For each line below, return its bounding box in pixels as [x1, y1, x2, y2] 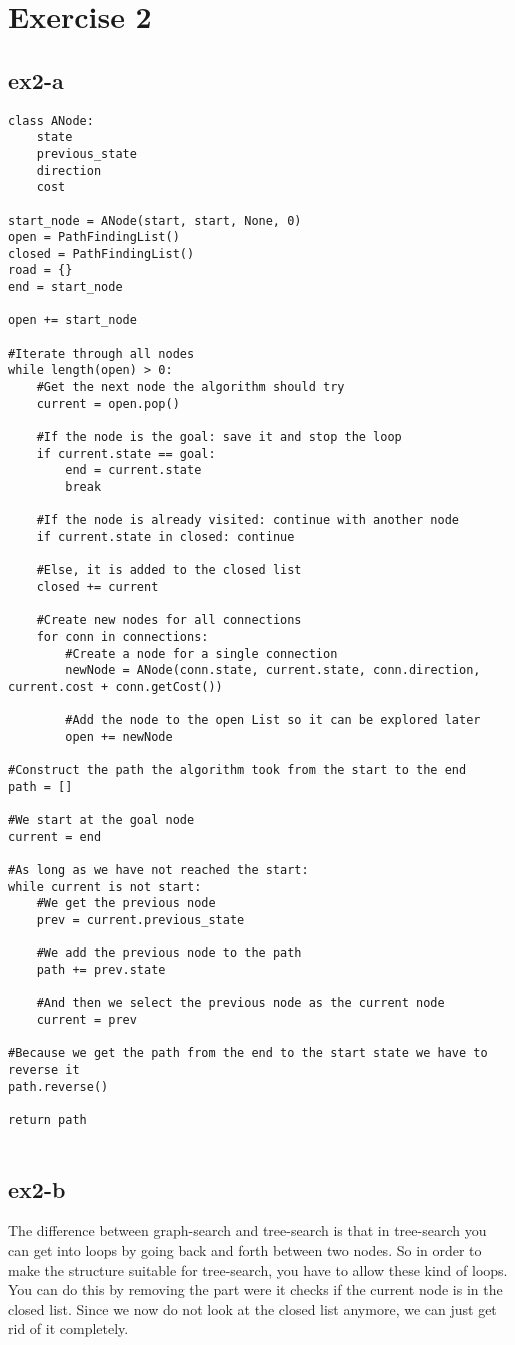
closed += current [36, 579, 159, 594]
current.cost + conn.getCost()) [8, 679, 223, 694]
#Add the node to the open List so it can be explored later [65, 713, 481, 728]
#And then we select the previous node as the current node [36, 996, 445, 1011]
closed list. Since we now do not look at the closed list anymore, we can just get [8, 1298, 497, 1319]
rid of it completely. [8, 1318, 129, 1339]
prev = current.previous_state [36, 913, 245, 928]
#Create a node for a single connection [65, 646, 338, 661]
